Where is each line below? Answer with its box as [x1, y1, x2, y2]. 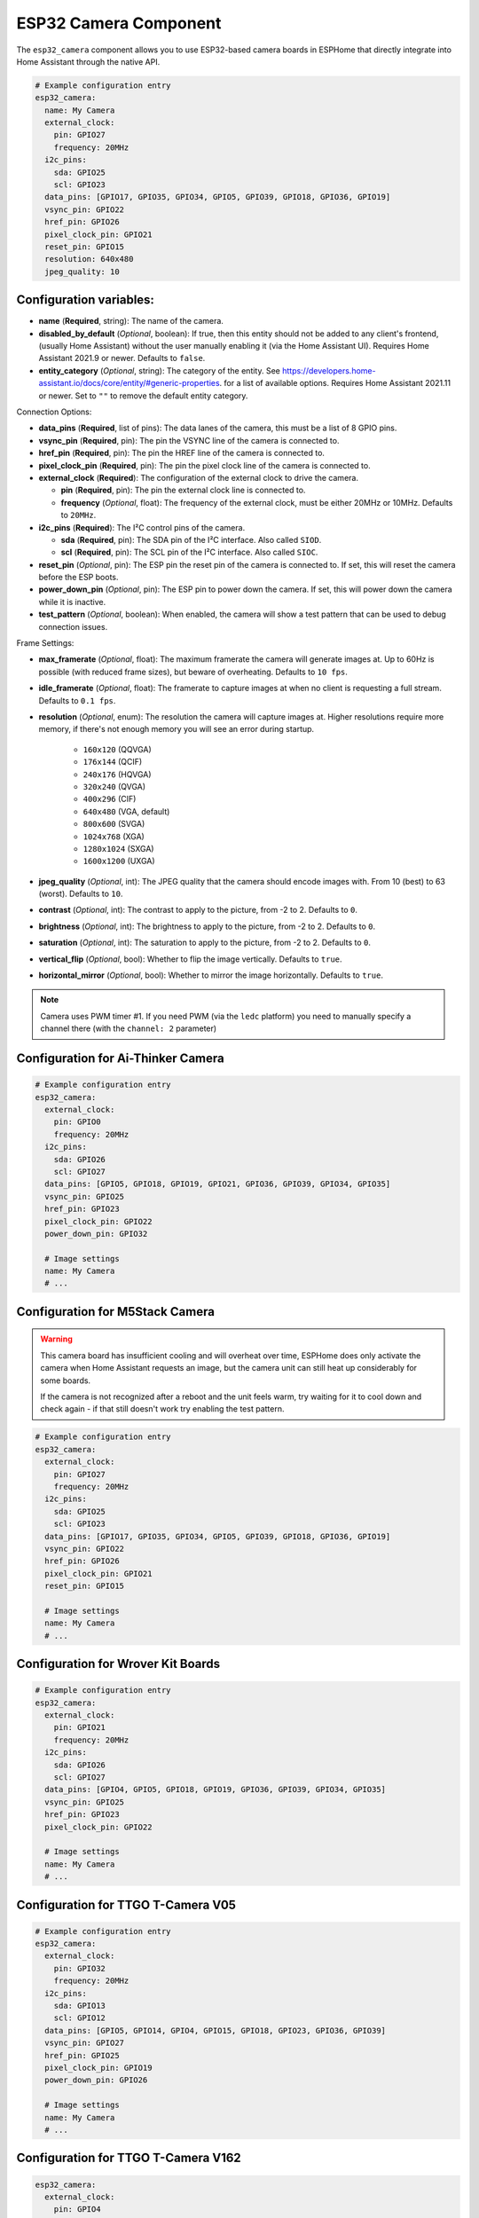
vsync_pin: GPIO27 [44, 2038, 124, 2049]
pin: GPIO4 [53, 2205, 101, 2214]
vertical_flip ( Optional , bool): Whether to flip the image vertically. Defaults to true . [38, 954, 342, 964]
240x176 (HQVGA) [82, 768, 152, 780]
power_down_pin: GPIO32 [44, 1229, 148, 1239]
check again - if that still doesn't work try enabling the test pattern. [40, 1404, 285, 1414]
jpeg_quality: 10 [44, 266, 120, 277]
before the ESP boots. [38, 572, 119, 583]
